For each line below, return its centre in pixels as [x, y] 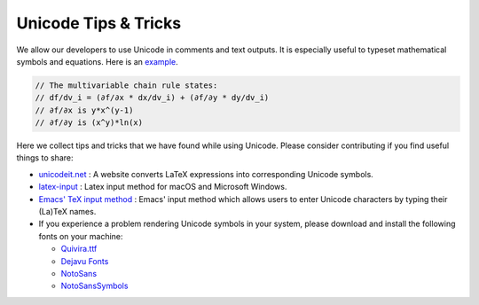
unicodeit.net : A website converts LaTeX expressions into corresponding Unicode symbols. [206, 174]
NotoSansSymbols [94, 286]
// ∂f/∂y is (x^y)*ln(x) [89, 123]
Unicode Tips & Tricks [99, 23]
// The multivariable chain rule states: [126, 85]
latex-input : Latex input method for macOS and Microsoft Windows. [163, 187]
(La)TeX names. [67, 212]
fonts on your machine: [81, 236]
